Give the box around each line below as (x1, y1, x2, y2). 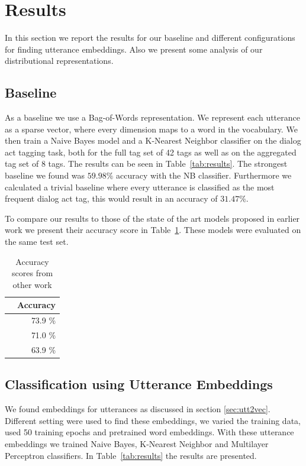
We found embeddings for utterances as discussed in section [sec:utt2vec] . (5, 403, 270, 415)
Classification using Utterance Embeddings (5, 375, 273, 393)
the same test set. (5, 235, 69, 248)
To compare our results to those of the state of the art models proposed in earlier (5, 212, 300, 224)
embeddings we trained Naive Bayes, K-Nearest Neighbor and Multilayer (5, 438, 269, 450)
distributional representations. (5, 54, 114, 67)
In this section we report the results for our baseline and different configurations (5, 31, 295, 44)
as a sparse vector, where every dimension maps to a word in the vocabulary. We (5, 122, 298, 135)
